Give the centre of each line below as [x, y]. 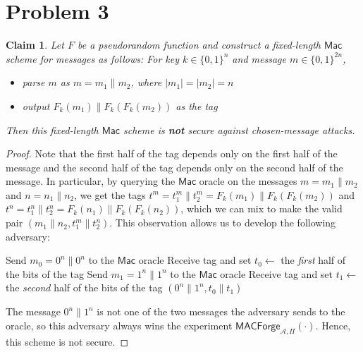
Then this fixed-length [52, 129]
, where [146, 82]
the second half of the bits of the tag [84, 287]
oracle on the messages [248, 181]
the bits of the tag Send [57, 273]
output [36, 105]
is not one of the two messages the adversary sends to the [221, 311]
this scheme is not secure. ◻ [67, 341]
